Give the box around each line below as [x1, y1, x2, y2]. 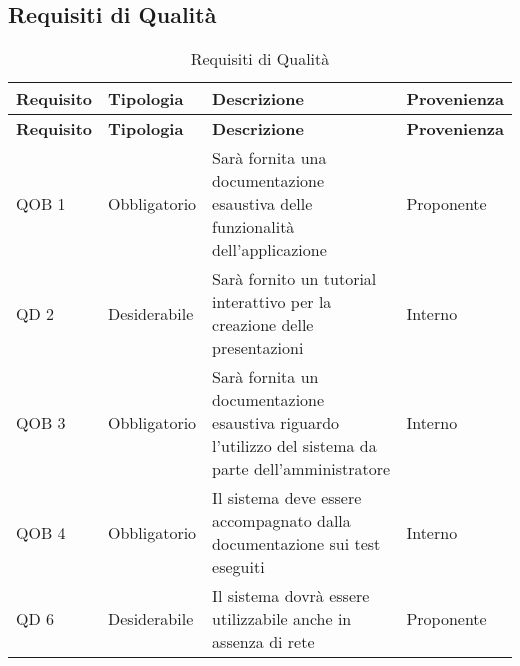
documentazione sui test [212, 532, 381, 556]
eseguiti [212, 555, 265, 579]
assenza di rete [212, 630, 315, 654]
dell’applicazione [212, 238, 327, 262]
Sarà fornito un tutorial [212, 267, 377, 291]
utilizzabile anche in [212, 607, 352, 631]
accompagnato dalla [212, 509, 351, 533]
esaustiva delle [212, 192, 313, 216]
